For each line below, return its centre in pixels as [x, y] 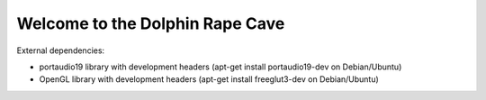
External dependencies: [61, 50]
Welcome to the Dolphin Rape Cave [151, 23]
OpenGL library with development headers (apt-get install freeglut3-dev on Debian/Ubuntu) [209, 79]
